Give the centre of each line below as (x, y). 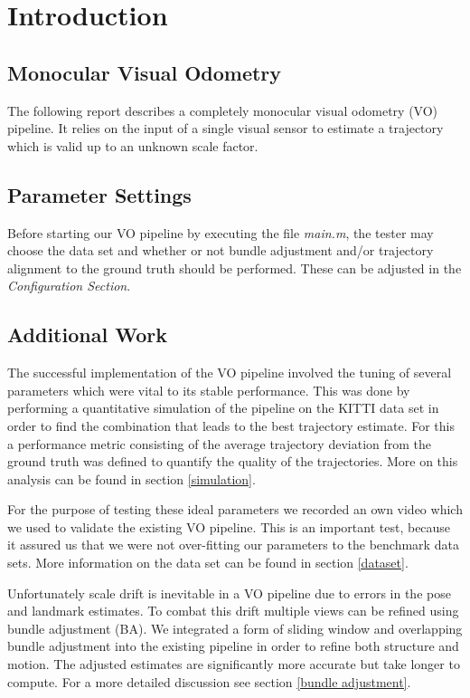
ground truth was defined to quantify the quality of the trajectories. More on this (233, 461)
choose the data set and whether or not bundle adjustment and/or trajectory (221, 250)
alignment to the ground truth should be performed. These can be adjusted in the (235, 268)
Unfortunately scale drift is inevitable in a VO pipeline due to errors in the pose (229, 593)
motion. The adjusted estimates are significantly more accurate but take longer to (234, 664)
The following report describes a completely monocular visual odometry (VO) (223, 110)
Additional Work (87, 335)
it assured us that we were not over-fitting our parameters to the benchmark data (233, 545)
